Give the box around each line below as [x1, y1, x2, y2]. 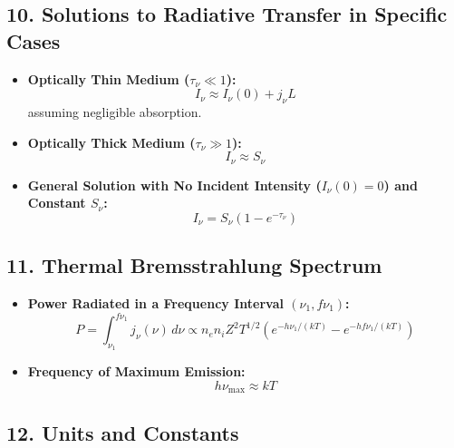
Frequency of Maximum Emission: [27, 362, 246, 381]
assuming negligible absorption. [27, 102, 202, 121]
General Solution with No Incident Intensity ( [27, 175, 322, 194]
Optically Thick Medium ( [27, 132, 196, 151]
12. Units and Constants [6, 418, 239, 446]
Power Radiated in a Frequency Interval [27, 294, 284, 313]
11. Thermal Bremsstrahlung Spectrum [6, 251, 382, 279]
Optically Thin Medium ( [27, 69, 190, 88]
